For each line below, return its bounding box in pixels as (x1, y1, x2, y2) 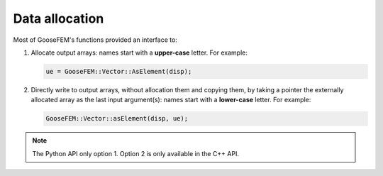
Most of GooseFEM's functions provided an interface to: (13, 35, 177, 44)
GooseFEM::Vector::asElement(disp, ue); (45, 114, 188, 123)
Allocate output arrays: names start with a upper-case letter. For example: (30, 48, 248, 57)
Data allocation (13, 11, 104, 26)
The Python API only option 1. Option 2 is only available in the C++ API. (32, 149, 239, 158)
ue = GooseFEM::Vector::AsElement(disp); (45, 67, 192, 75)
